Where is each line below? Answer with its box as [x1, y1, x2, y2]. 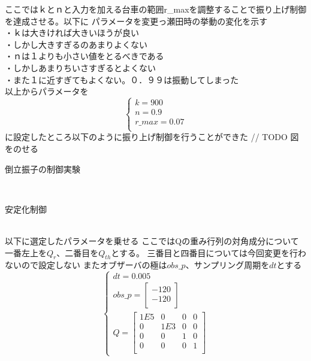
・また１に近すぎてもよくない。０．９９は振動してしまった [5, 73, 239, 86]
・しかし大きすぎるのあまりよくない [5, 38, 147, 50]
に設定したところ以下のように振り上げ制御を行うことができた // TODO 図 [5, 131, 299, 143]
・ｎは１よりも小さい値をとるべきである [5, 50, 164, 62]
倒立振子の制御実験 [5, 162, 80, 175]
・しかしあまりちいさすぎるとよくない [5, 61, 156, 74]
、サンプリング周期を [185, 259, 270, 271]
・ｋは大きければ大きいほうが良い [5, 26, 139, 39]
